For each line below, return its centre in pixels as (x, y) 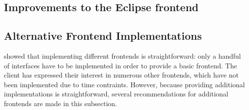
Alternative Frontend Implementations (103, 36)
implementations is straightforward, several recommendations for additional (116, 94)
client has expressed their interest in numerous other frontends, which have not (121, 75)
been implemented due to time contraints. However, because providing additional (124, 84)
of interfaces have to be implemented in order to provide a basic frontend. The (121, 65)
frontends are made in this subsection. (60, 103)
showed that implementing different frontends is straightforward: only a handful (123, 55)
